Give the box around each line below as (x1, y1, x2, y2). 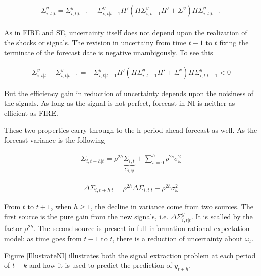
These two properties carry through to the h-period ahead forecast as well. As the (4, 124, 257, 135)
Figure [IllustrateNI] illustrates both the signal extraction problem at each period (4, 250, 256, 260)
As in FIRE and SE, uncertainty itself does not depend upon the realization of (4, 27, 247, 38)
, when (50, 201, 72, 212)
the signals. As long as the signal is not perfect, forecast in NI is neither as (4, 98, 235, 108)
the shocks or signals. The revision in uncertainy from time (4, 37, 187, 48)
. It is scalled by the (191, 211, 253, 222)
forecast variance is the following (4, 134, 105, 145)
